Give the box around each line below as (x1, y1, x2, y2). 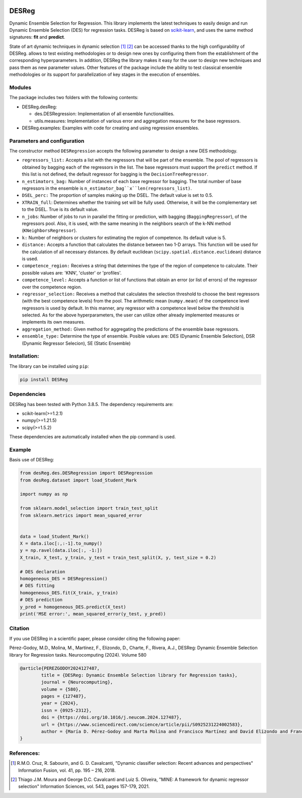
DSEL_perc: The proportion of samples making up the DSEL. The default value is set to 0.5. (22, 192, 213, 198)
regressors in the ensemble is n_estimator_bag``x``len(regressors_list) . (22, 185, 192, 191)
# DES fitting (20, 583, 55, 589)
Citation (9, 625, 30, 632)
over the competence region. (22, 284, 83, 290)
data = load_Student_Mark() (20, 533, 89, 539)
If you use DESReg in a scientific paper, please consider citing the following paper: (9, 635, 181, 642)
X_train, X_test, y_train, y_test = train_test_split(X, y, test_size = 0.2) (20, 554, 216, 561)
